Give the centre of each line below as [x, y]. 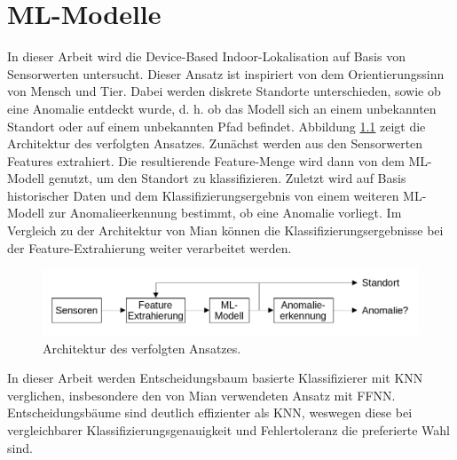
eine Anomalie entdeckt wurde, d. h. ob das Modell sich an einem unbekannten [222, 108]
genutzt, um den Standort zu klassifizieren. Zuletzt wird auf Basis [227, 178]
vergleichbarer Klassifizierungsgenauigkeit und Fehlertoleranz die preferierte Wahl [228, 430]
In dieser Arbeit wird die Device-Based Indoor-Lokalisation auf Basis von [206, 56]
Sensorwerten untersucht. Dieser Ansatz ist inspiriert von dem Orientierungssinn [226, 73]
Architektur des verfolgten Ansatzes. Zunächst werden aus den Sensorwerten [215, 143]
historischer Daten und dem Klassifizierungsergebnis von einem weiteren [203, 195]
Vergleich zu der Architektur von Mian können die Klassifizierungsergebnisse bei [225, 230]
